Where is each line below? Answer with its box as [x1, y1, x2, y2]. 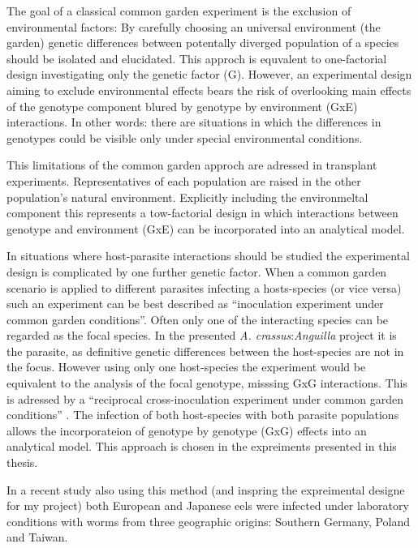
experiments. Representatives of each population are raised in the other [6, 172, 361, 189]
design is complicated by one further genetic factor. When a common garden [6, 263, 387, 280]
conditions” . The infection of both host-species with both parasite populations [6, 406, 399, 423]
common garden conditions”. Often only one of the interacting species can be [6, 310, 389, 328]
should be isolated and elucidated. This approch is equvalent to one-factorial [6, 49, 387, 66]
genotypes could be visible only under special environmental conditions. [6, 129, 363, 146]
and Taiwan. [6, 529, 68, 546]
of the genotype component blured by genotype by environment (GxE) [6, 97, 358, 114]
